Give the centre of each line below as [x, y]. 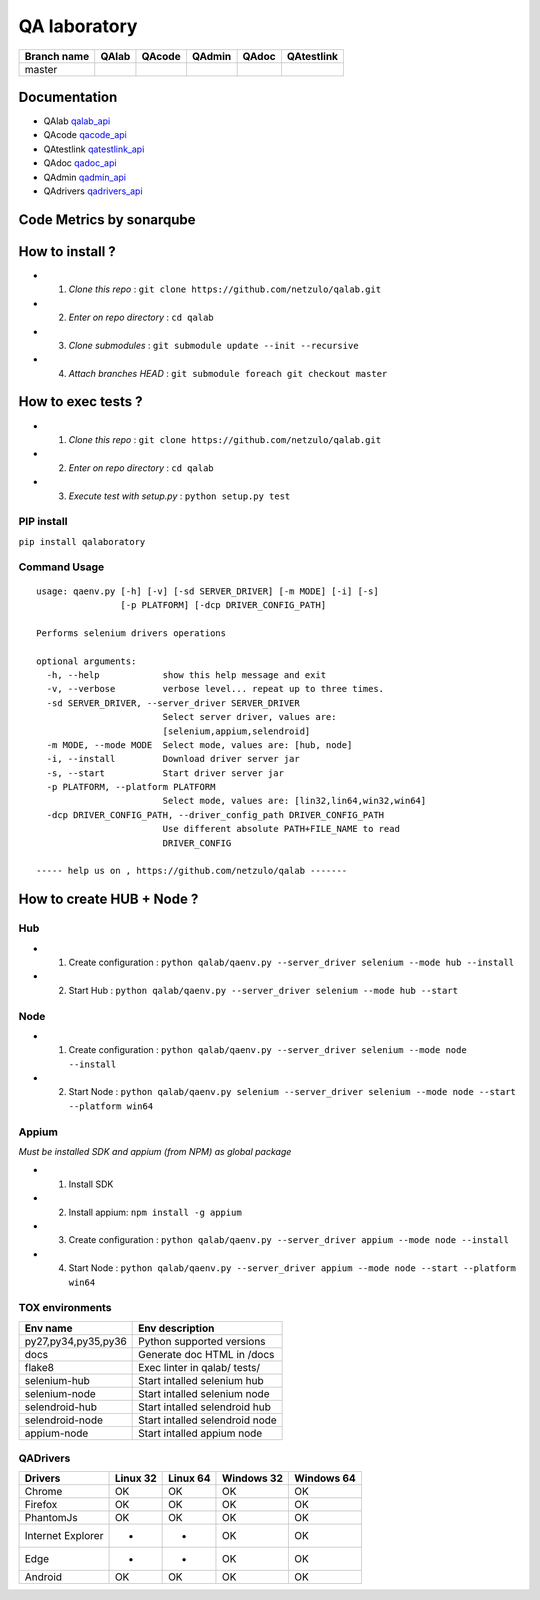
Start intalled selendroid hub [205, 1407]
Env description [176, 1328]
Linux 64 [189, 1478]
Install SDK [91, 1184]
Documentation [68, 96]
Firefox [41, 1505]
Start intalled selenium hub [201, 1380]
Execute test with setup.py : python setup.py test [179, 496]
